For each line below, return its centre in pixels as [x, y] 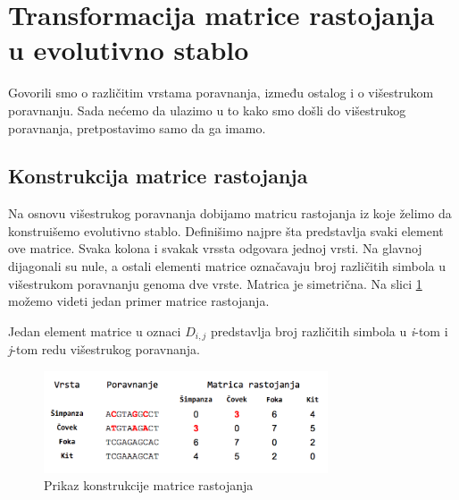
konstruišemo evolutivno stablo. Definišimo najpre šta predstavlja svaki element [226, 230]
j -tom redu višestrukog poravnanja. [104, 349]
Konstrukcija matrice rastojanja [158, 176]
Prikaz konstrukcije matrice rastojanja [149, 485]
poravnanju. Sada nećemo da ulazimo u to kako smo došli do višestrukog [207, 110]
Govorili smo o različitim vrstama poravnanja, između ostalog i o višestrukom [221, 93]
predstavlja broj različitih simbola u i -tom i [330, 331]
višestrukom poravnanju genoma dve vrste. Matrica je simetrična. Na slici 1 [215, 283]
